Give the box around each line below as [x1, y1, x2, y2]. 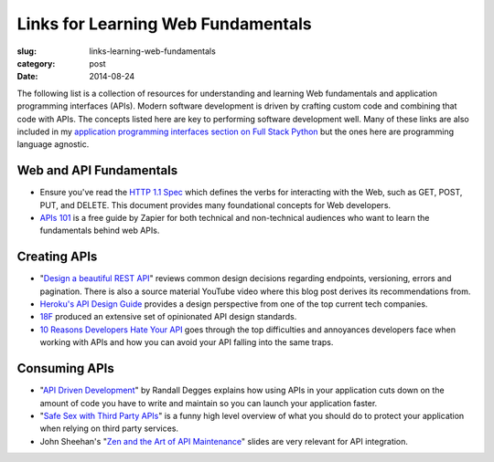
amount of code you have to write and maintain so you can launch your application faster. [39, 397, 378, 408]
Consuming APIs [16, 361, 114, 376]
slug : [16, 46, 37, 57]
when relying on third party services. [39, 423, 178, 434]
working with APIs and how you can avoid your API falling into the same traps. [39, 337, 334, 348]
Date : [16, 71, 38, 82]
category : [16, 58, 56, 68]
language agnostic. [16, 139, 90, 150]
